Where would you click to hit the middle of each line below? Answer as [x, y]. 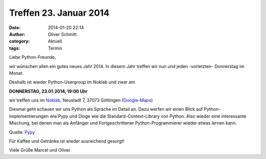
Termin [55, 48]
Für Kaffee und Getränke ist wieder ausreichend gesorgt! [67, 141]
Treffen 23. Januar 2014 [59, 13]
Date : [15, 28]
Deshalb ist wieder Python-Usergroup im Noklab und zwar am [72, 82]
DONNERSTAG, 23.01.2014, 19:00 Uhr [49, 91]
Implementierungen [29, 116]
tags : [15, 48]
